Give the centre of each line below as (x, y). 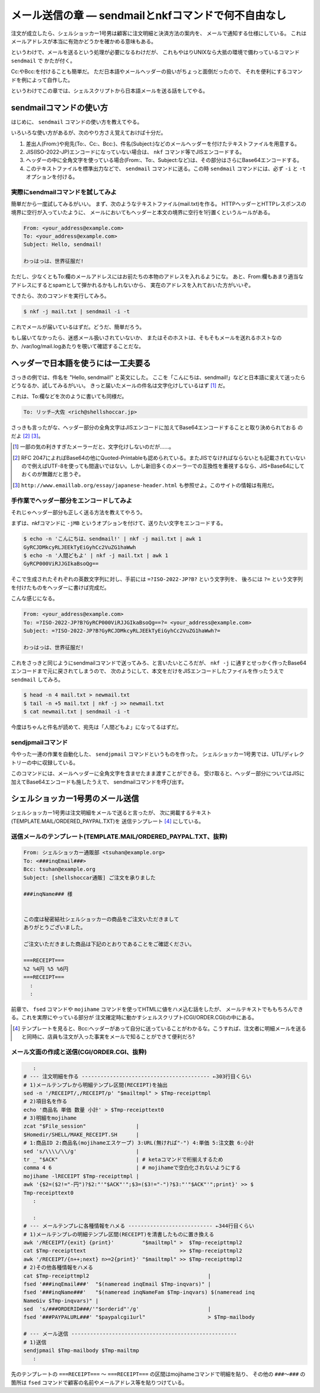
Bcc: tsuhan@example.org (60, 869)
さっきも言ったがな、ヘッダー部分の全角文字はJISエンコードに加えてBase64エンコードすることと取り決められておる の (157, 428)
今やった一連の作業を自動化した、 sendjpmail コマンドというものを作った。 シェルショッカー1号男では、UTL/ (148, 754)
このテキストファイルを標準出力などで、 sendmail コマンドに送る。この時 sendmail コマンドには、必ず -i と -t (166, 168)
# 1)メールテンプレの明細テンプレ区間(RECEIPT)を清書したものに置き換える (119, 1234)
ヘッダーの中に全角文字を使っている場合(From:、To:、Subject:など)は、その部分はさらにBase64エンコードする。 (164, 160)
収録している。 (60, 762)
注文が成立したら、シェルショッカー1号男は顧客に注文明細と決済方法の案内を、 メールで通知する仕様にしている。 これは (159, 33)
